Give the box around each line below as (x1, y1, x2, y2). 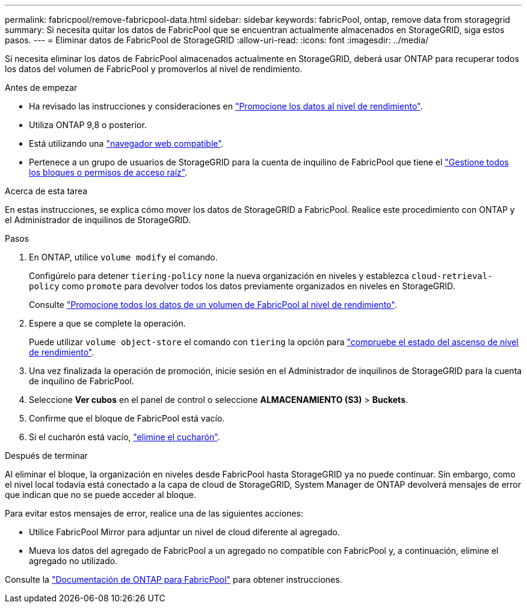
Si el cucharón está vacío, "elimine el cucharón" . (29, 432, 220, 442)
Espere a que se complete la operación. (29, 318, 186, 328)
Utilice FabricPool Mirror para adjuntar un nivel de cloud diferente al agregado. (29, 527, 340, 537)
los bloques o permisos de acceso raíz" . (29, 167, 188, 177)
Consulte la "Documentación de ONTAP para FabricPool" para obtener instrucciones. (5, 574, 342, 585)
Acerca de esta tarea (5, 186, 88, 196)
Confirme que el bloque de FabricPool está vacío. (29, 413, 225, 423)
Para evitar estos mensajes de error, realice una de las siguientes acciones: (5, 508, 303, 518)
